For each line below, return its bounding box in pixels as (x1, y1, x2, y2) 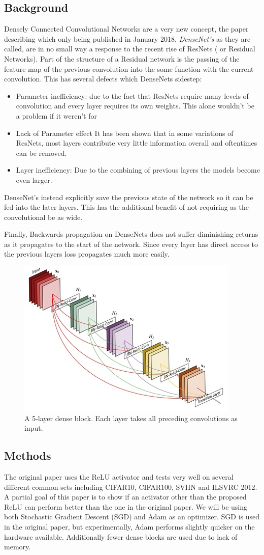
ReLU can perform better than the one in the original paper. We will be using (4, 501, 248, 512)
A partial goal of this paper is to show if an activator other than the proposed (4, 491, 247, 502)
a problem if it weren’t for (16, 110, 97, 121)
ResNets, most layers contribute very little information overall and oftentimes (16, 137, 257, 148)
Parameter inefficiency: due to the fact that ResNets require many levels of (16, 90, 249, 101)
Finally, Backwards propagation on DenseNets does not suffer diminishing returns (4, 229, 258, 239)
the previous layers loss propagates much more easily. (4, 248, 170, 259)
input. (24, 423, 43, 433)
